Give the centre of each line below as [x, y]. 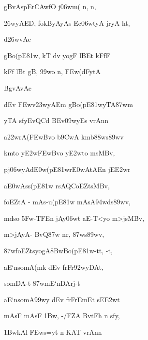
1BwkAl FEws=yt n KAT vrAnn [53, 332]
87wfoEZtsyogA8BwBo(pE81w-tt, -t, [58, 250]
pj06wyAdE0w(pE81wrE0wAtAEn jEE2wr [67, 169]
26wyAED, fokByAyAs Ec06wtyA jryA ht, [67, 23]
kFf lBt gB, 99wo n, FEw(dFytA [52, 71]
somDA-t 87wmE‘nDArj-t [42, 283]
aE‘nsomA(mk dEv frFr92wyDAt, [54, 267]
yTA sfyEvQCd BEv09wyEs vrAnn [56, 120]
